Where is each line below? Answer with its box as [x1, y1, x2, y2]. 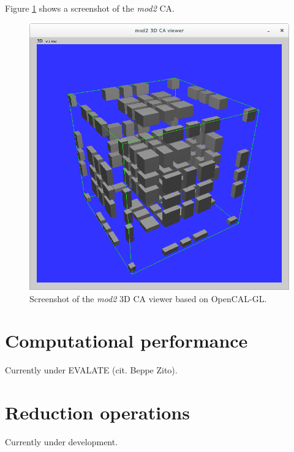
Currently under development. [5, 435, 118, 448]
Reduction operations [5, 400, 190, 425]
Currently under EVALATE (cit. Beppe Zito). [5, 364, 178, 376]
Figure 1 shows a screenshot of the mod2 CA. [5, 2, 175, 14]
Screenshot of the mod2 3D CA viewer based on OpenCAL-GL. [29, 292, 267, 305]
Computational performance [5, 328, 248, 353]
